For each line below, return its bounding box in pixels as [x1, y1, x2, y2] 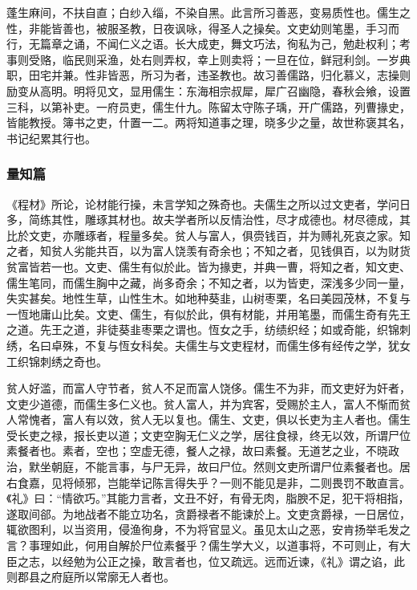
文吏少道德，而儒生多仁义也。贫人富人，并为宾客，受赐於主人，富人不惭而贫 [6, 395, 411, 412]
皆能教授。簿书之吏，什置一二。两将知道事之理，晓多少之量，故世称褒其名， [6, 114, 411, 131]
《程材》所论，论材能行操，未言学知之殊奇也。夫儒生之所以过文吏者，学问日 [6, 195, 411, 212]
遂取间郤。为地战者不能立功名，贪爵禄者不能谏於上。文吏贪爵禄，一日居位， [6, 505, 411, 522]
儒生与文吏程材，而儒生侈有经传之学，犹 [185, 336, 399, 353]
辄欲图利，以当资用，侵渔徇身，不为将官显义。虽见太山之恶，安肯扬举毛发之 [6, 521, 411, 538]
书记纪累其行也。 [6, 129, 96, 146]
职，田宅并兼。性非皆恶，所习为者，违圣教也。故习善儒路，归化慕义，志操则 [6, 67, 411, 83]
